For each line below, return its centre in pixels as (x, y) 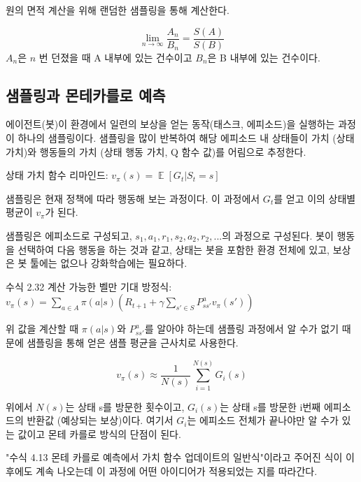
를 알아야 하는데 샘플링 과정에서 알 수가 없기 (242, 329)
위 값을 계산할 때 (42, 329)
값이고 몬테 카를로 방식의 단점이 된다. (99, 433)
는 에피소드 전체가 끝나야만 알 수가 (263, 420)
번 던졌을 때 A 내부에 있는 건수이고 (115, 57)
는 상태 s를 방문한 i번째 (270, 406)
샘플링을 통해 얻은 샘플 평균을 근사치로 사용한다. (133, 342)
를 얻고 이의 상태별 (315, 198)
